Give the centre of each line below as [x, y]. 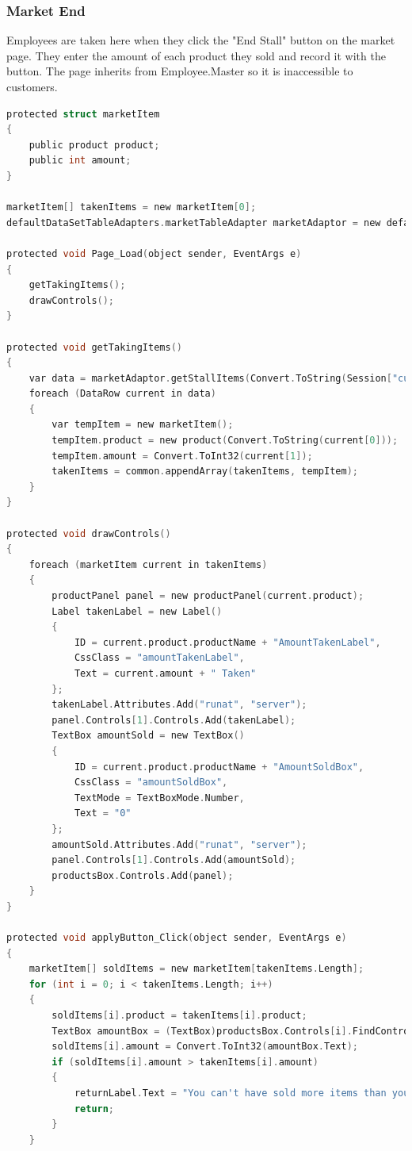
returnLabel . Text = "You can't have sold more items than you [242, 1093]
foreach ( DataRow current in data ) [122, 394]
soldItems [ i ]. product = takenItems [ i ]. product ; [179, 1016]
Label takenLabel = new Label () [137, 611]
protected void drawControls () [89, 533]
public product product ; [94, 145]
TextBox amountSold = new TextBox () [148, 736]
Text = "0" [103, 813]
